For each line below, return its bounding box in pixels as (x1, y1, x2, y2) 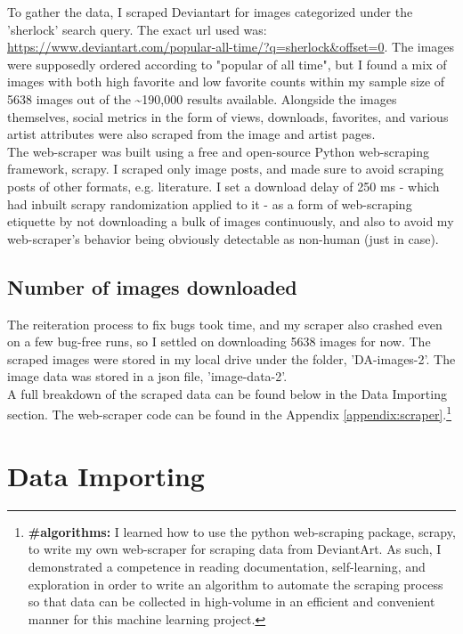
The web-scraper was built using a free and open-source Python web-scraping (7, 142, 430, 160)
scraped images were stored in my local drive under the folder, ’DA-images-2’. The (7, 349, 456, 368)
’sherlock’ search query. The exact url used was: (7, 20, 267, 38)
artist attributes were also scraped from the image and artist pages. (7, 125, 376, 143)
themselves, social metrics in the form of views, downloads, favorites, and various (7, 107, 449, 126)
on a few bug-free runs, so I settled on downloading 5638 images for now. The (7, 332, 431, 351)
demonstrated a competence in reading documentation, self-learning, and (28, 557, 426, 576)
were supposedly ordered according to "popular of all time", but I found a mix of (7, 54, 447, 73)
